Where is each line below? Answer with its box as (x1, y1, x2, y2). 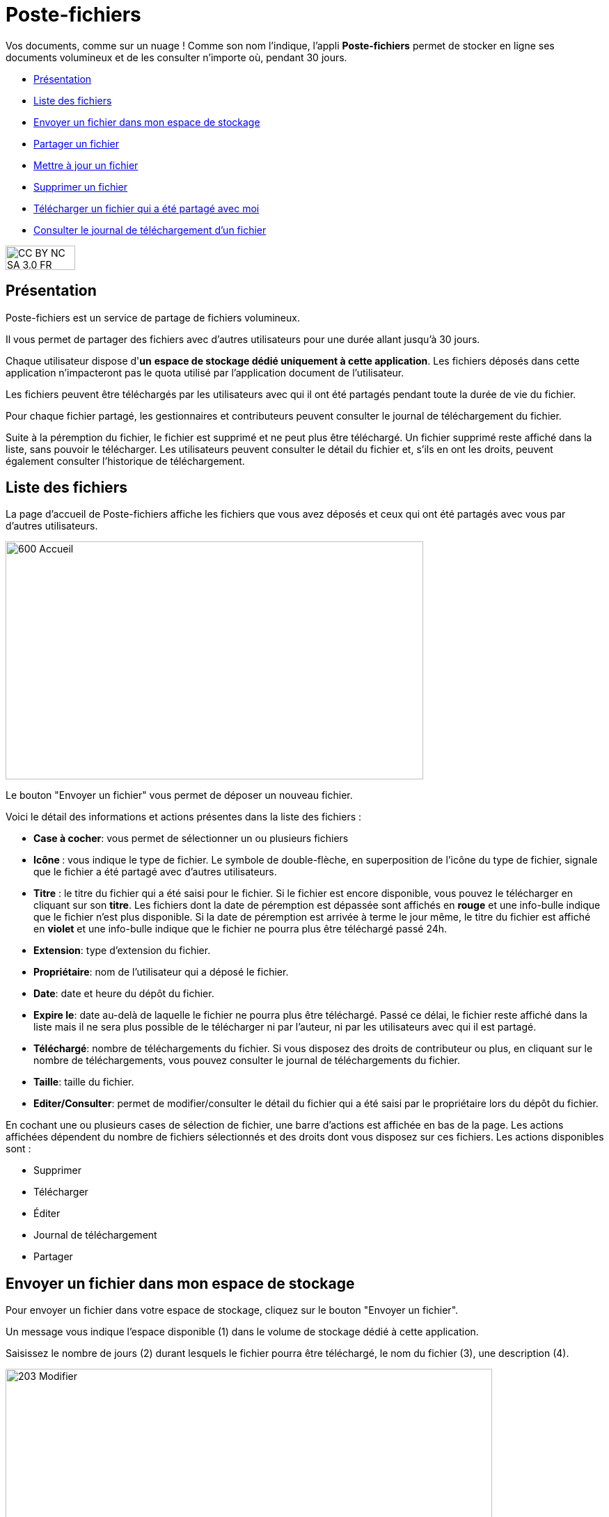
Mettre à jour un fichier (33, 159, 139, 171)
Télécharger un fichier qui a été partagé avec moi (33, 202, 260, 214)
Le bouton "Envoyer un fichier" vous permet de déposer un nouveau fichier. (6, 789, 353, 802)
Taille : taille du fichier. (33, 1076, 134, 1088)
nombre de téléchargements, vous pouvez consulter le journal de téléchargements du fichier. (33, 1054, 461, 1067)
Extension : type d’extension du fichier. (33, 944, 211, 957)
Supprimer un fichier (33, 180, 127, 193)
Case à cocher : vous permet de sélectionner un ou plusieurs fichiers (33, 832, 349, 845)
